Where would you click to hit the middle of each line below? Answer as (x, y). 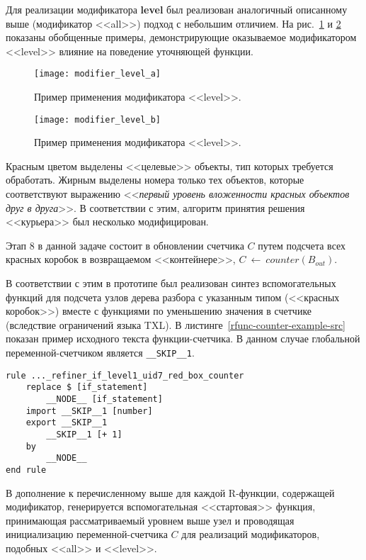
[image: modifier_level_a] (97, 74)
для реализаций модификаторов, (251, 534)
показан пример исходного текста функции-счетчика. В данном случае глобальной (183, 338)
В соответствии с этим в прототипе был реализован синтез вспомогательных (171, 283)
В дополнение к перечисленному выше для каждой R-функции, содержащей (170, 492)
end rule (26, 470)
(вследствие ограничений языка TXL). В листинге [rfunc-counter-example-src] (176, 324)
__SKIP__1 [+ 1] (84, 434)
